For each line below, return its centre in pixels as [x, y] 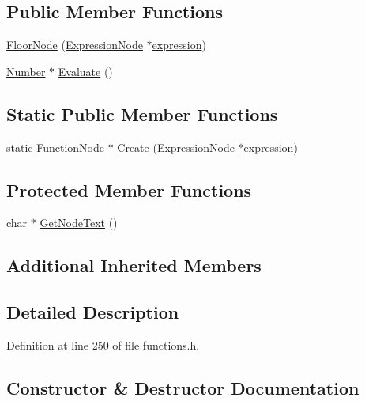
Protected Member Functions [129, 189]
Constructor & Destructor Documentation [183, 387]
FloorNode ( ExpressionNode [75, 45]
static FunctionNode [55, 147]
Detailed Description [93, 312]
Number [26, 71]
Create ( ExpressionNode [176, 147]
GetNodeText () [79, 223]
